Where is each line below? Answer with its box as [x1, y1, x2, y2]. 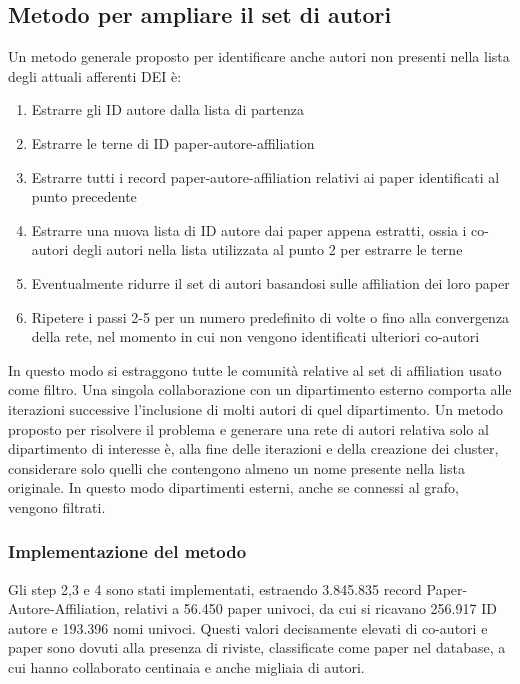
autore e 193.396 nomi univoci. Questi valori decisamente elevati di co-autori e [8, 617, 488, 638]
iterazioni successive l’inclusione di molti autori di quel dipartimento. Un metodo [8, 398, 504, 419]
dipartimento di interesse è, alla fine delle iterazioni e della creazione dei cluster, [8, 438, 499, 459]
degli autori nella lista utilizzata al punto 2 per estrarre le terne [73, 239, 463, 260]
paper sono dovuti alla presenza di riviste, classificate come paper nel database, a [8, 637, 506, 658]
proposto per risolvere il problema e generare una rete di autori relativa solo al [8, 418, 489, 439]
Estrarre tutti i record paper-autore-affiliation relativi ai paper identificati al [31, 166, 500, 187]
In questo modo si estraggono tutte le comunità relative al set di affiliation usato [8, 359, 502, 380]
